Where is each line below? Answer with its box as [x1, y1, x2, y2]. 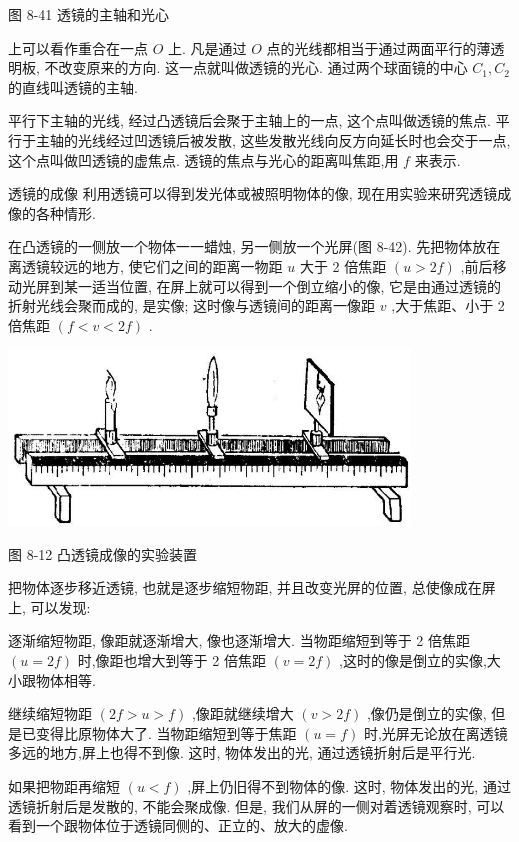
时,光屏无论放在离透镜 [363, 722, 508, 743]
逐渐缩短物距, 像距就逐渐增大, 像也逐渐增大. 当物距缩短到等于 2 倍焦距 [8, 630, 470, 651]
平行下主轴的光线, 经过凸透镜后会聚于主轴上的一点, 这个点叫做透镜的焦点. [8, 110, 491, 131]
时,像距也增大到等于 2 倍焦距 [77, 650, 266, 671]
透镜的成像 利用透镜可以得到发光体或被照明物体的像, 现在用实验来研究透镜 [8, 183, 498, 204]
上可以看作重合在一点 [8, 37, 148, 58]
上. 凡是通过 [168, 37, 247, 58]
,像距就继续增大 [191, 703, 294, 724]
